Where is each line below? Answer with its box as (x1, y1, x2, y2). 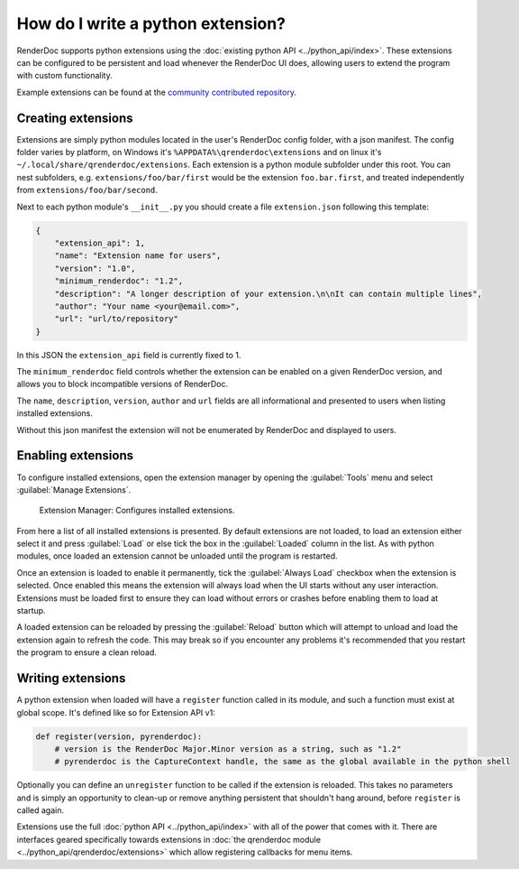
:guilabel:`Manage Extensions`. (16, 484, 132, 495)
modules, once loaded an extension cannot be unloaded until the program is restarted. (16, 550, 338, 561)
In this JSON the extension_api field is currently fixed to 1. (16, 349, 241, 360)
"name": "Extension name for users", (54, 251, 222, 261)
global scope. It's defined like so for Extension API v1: (16, 707, 215, 717)
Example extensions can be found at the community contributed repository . (16, 87, 297, 97)
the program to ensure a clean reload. (16, 647, 158, 658)
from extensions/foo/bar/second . (16, 185, 158, 196)
